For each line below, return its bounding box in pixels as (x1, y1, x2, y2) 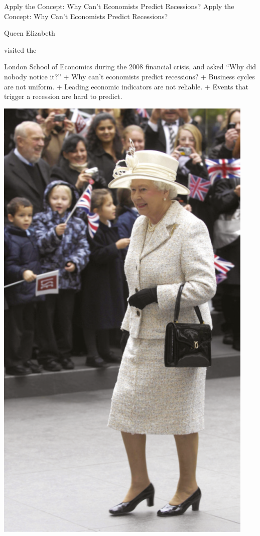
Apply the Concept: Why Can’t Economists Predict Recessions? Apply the (4, 1, 234, 11)
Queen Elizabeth (4, 28, 55, 38)
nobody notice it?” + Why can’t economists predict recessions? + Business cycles (4, 71, 255, 81)
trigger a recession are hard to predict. (4, 91, 122, 101)
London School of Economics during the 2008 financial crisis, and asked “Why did (4, 61, 256, 72)
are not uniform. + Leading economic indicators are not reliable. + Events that (4, 81, 248, 91)
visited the (4, 44, 37, 55)
